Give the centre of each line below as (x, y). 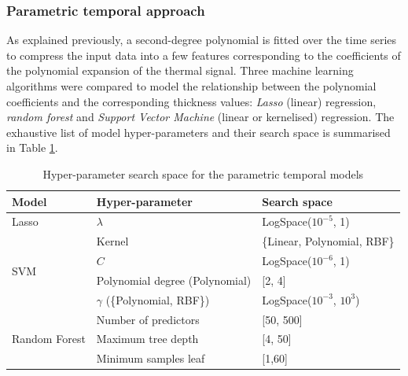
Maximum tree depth (147, 339)
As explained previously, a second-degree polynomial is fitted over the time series (202, 40)
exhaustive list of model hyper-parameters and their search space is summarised (198, 132)
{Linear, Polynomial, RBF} (328, 241)
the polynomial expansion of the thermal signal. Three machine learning (180, 70)
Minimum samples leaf (151, 358)
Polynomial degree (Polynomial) (174, 280)
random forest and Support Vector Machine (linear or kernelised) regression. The (200, 117)
